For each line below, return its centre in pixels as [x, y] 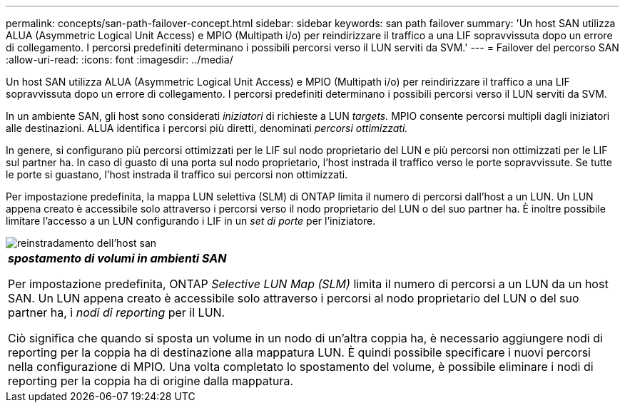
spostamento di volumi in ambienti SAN [117, 258]
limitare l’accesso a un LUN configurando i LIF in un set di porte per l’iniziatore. [191, 221]
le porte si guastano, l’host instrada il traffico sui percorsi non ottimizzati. [177, 174]
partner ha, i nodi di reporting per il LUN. [117, 312]
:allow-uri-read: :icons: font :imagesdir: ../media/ [120, 60]
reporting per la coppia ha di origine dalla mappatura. [151, 381]
